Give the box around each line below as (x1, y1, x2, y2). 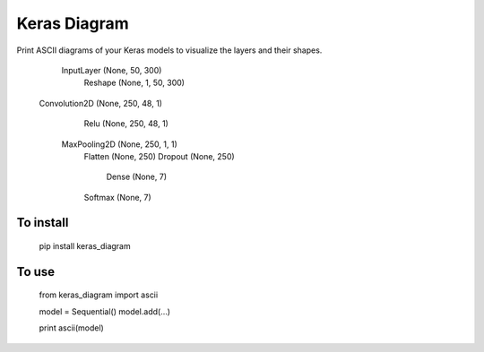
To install (16, 215, 69, 230)
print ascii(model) (39, 322, 105, 333)
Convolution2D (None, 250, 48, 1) (39, 98, 163, 108)
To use (16, 264, 56, 279)
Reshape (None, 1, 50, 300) (83, 77, 186, 89)
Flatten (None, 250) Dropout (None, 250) (83, 150, 235, 161)
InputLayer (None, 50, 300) (61, 64, 162, 75)
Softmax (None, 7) (83, 192, 151, 202)
